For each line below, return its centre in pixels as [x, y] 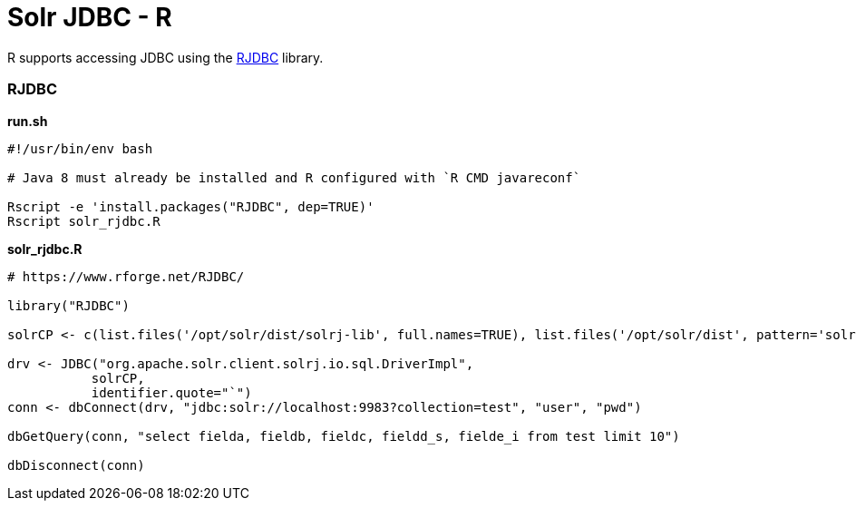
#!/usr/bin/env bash [80, 148]
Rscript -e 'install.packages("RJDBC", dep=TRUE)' [191, 206]
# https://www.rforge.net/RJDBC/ [126, 276]
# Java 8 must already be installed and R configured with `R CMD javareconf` [294, 177]
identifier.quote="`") [171, 392]
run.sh [28, 121]
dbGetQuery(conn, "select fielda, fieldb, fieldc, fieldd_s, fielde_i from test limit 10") [344, 436]
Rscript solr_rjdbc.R [84, 221]
